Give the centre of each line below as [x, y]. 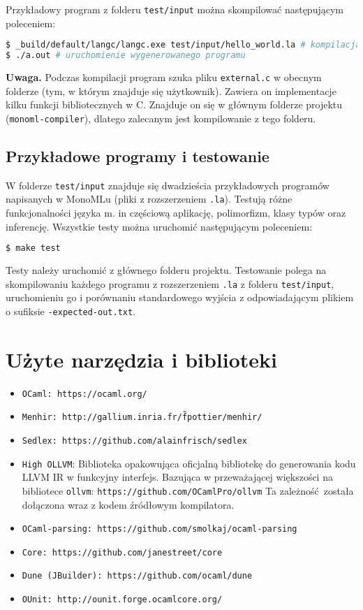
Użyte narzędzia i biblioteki [142, 359]
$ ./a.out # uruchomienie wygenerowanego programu [126, 56]
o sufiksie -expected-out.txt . [71, 311]
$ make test [33, 248]
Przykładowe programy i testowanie [138, 155]
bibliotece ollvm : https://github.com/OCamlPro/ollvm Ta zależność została [188, 490]
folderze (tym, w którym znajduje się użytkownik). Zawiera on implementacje [171, 90]
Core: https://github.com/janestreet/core [122, 552]
